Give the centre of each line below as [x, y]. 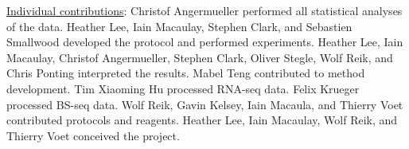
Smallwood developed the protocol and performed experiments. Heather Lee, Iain [205, 42]
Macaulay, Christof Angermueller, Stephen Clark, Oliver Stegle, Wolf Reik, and [200, 57]
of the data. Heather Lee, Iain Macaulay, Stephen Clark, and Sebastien [179, 26]
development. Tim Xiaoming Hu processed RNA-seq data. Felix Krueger [183, 88]
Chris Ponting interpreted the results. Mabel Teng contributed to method [186, 73]
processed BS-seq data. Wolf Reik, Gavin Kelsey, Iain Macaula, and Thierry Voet [205, 104]
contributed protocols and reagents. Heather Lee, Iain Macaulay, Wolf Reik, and [202, 120]
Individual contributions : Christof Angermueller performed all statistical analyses [204, 10]
